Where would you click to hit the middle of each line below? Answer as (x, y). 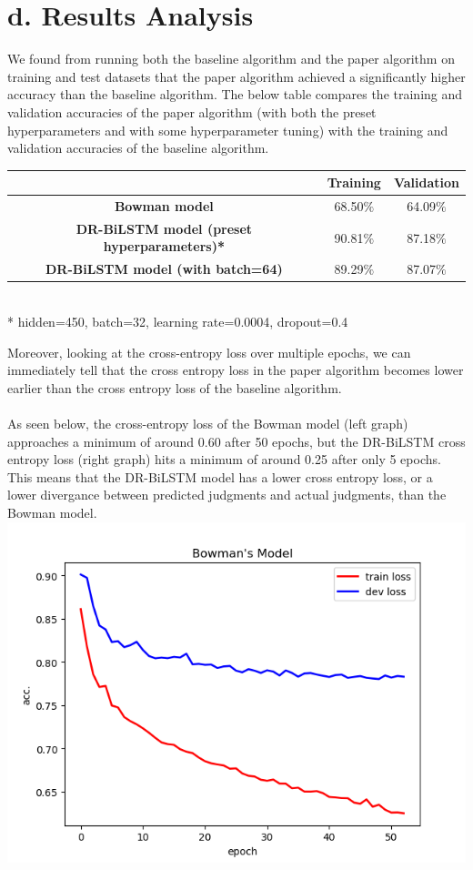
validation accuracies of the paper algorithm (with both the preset (192, 111)
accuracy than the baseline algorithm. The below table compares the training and (235, 94)
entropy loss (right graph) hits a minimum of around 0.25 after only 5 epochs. (224, 459)
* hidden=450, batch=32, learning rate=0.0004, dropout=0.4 (178, 321)
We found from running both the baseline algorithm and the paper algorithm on (231, 59)
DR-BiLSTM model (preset (164, 228)
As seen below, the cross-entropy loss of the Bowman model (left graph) (208, 423)
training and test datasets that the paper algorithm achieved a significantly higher (236, 76)
